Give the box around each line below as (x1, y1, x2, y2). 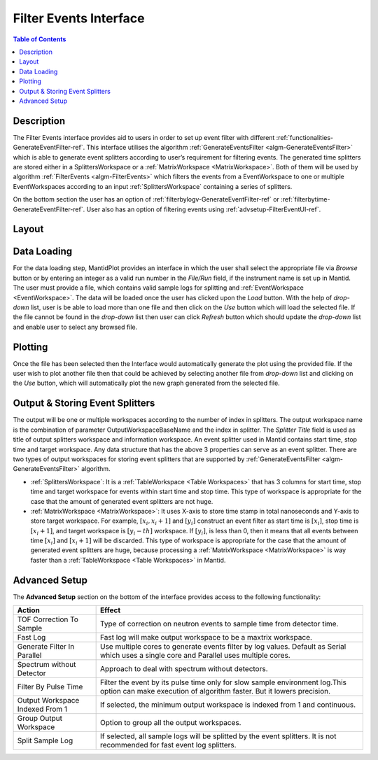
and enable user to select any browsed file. (13, 323, 138, 331)
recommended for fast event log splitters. (100, 740, 237, 750)
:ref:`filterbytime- (281, 195, 330, 204)
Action (17, 605, 40, 615)
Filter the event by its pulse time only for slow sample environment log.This (100, 677, 346, 687)
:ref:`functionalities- (276, 133, 334, 141)
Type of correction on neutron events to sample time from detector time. (100, 619, 339, 629)
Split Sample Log (17, 736, 73, 745)
